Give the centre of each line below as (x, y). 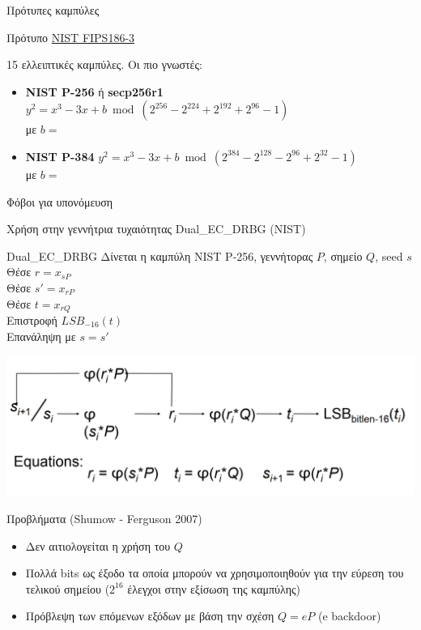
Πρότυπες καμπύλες (53, 10)
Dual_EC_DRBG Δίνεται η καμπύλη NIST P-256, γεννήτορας (160, 255)
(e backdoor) (350, 616)
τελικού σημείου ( (68, 588)
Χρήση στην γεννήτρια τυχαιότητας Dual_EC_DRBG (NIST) (156, 229)
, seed (389, 255)
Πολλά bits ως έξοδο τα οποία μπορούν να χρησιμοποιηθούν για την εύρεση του (215, 573)
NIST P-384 (60, 156)
